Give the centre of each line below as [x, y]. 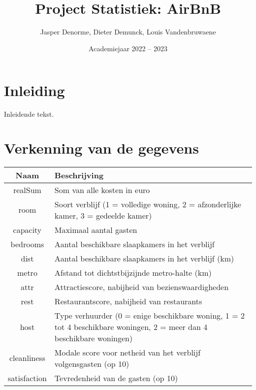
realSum [27, 190]
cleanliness [27, 358]
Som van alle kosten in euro [102, 190]
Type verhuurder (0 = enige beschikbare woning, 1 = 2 [149, 315]
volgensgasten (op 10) [92, 363]
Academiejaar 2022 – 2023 [128, 48]
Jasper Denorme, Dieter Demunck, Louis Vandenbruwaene [128, 32]
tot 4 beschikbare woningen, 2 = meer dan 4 [131, 326]
